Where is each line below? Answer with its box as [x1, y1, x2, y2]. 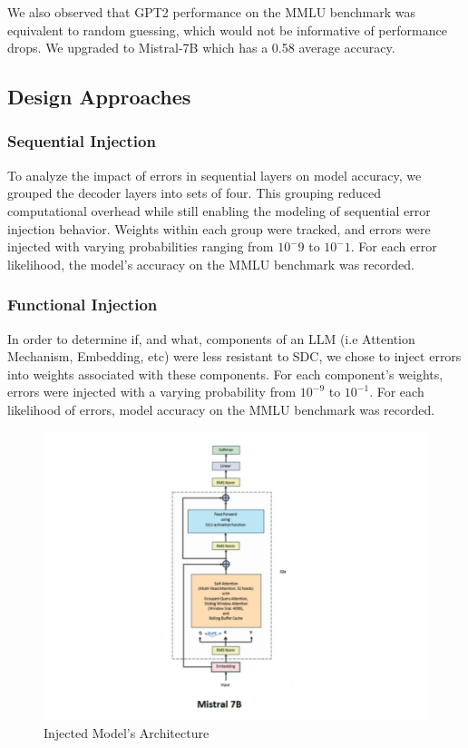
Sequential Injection [7, 130, 156, 153]
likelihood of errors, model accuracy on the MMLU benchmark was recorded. [7, 399, 435, 418]
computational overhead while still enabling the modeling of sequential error [7, 201, 431, 220]
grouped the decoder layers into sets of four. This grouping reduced [7, 183, 382, 202]
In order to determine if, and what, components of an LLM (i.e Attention [7, 329, 415, 348]
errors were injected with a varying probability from [7, 382, 297, 401]
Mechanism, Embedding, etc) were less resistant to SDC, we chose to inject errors [7, 347, 462, 366]
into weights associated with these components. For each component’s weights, [7, 364, 444, 383]
